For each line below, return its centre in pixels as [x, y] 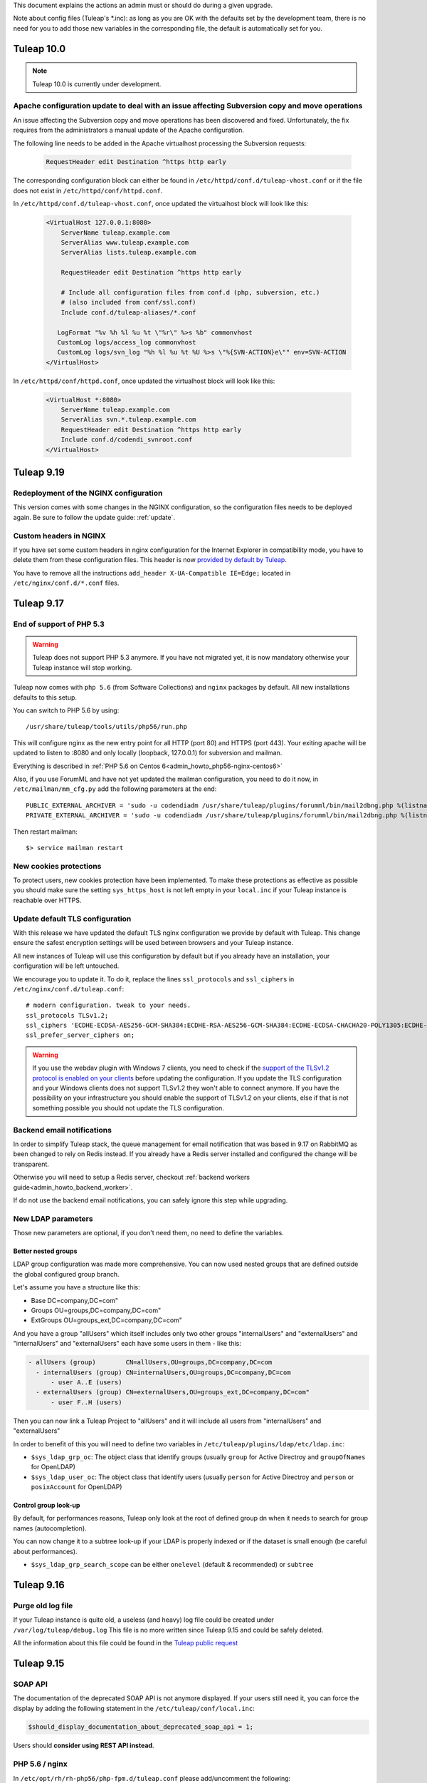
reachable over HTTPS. [47, 900]
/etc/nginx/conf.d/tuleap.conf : [69, 988]
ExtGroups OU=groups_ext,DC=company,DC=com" [107, 1320]
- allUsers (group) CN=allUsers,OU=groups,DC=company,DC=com [150, 1363]
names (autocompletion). [50, 1528]
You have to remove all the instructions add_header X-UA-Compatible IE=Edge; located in [152, 573]
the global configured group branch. [67, 1274]
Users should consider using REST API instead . [84, 1746]
